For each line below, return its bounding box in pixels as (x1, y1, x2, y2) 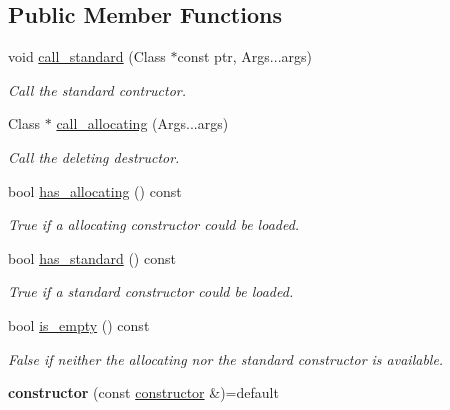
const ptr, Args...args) (177, 46, 312, 67)
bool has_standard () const (8, 247, 176, 268)
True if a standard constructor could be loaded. (8, 281, 294, 302)
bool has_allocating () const (8, 180, 182, 201)
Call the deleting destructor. (8, 146, 180, 167)
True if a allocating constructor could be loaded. (8, 214, 300, 235)
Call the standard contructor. (8, 79, 187, 100)
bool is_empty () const (8, 314, 150, 335)
